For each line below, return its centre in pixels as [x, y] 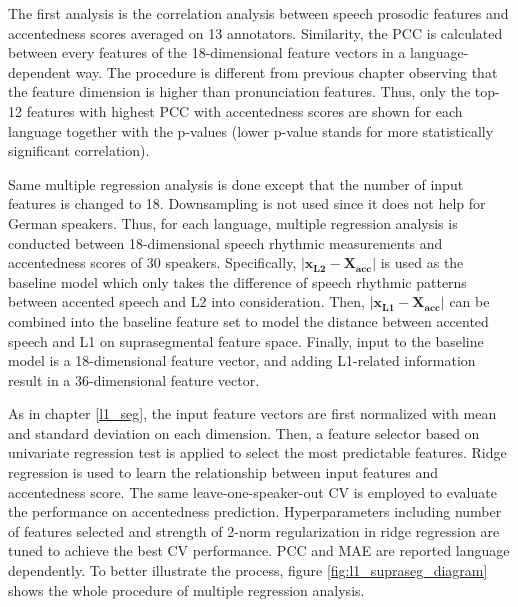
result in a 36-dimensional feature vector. [134, 379]
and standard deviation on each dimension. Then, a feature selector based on [244, 432]
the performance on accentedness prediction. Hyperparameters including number [255, 511]
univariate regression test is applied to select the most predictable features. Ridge [257, 452]
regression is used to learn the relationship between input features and [223, 472]
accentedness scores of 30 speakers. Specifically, [152, 262]
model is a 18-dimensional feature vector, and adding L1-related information [242, 360]
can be [469, 301]
